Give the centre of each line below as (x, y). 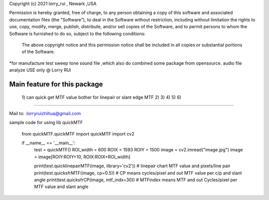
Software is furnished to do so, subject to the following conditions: (77, 33)
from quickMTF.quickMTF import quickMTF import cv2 (78, 133)
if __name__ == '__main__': (49, 143)
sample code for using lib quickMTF (46, 123)
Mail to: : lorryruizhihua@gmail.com (45, 113)
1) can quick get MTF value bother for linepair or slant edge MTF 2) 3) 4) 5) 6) (102, 97)
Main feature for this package (56, 84)
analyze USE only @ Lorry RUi (40, 70)
